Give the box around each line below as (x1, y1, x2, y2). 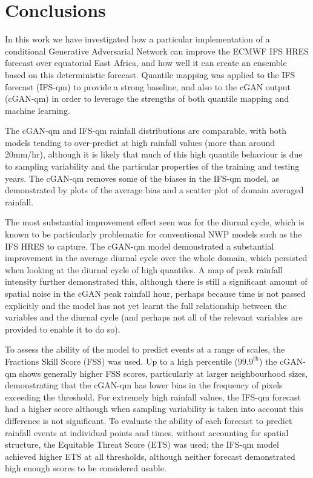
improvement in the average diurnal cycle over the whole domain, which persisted (5, 251, 308, 264)
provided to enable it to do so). (5, 322, 120, 335)
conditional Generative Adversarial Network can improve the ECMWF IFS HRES (5, 44, 309, 57)
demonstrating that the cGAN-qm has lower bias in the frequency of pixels (5, 379, 283, 391)
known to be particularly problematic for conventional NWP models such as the (5, 228, 302, 241)
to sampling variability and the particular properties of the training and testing (5, 160, 300, 173)
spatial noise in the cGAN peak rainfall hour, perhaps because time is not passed (5, 287, 306, 299)
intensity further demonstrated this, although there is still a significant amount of (5, 275, 308, 288)
